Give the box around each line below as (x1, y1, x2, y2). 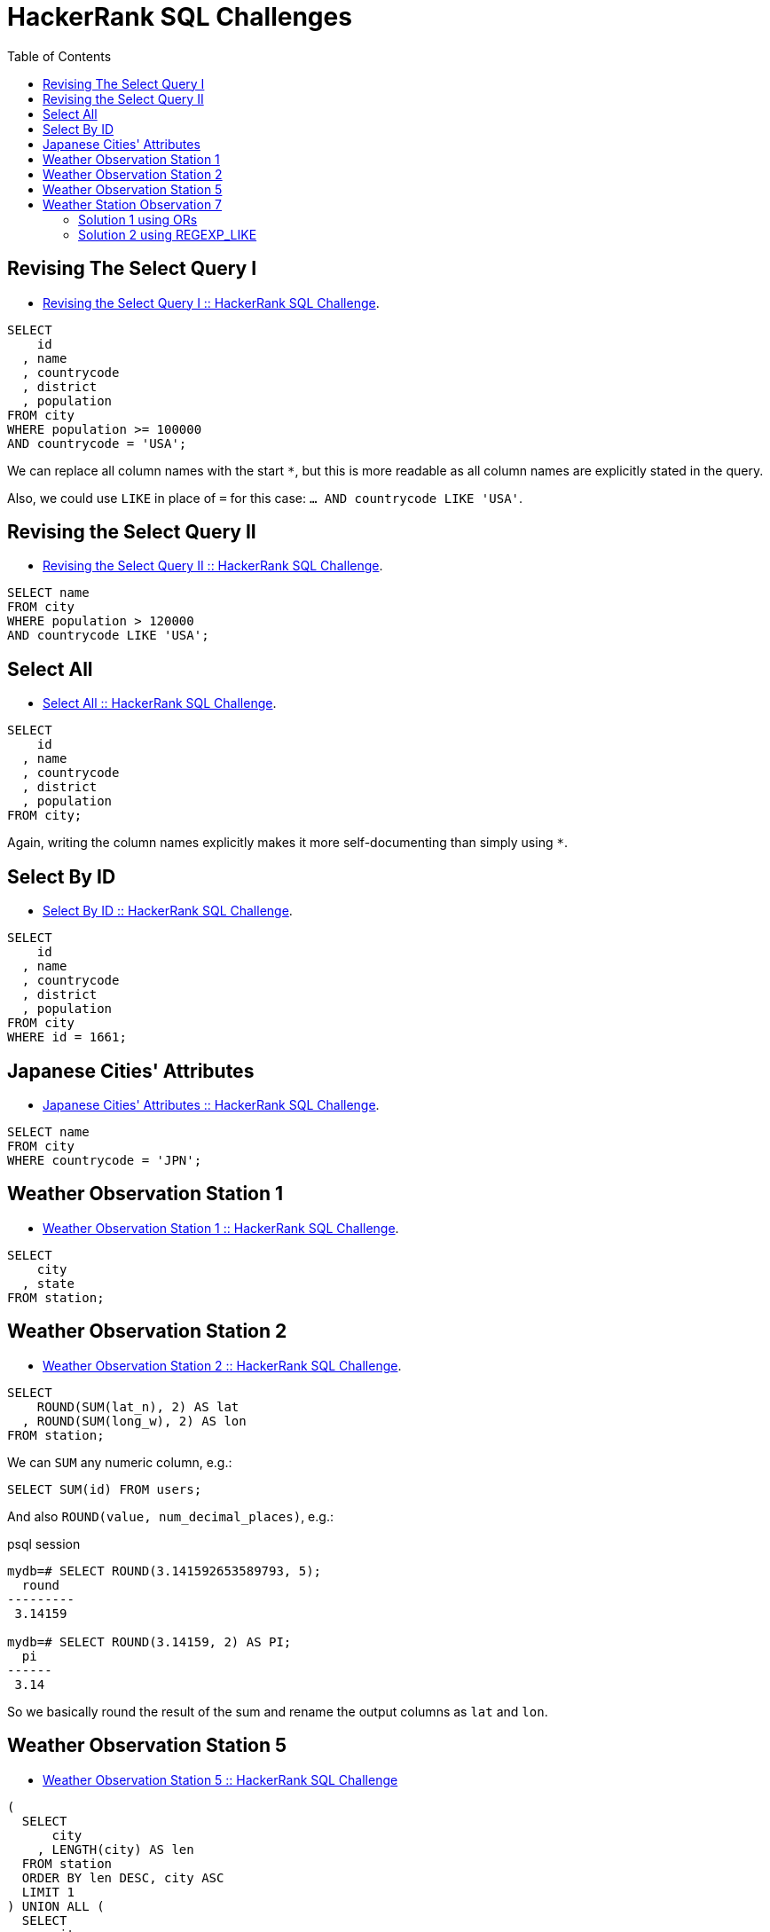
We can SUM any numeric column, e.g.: (7, 1454, 232, 1470)
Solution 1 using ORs (78, 211, 198, 227)
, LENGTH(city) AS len (36, 1842, 194, 1857)
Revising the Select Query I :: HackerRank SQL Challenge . (43, 295, 380, 310)
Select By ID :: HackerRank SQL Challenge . (43, 903, 293, 919)
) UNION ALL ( (7, 1898, 105, 1913)
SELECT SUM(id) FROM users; (7, 1481, 202, 1496)
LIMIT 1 (21, 1884, 75, 1899)
